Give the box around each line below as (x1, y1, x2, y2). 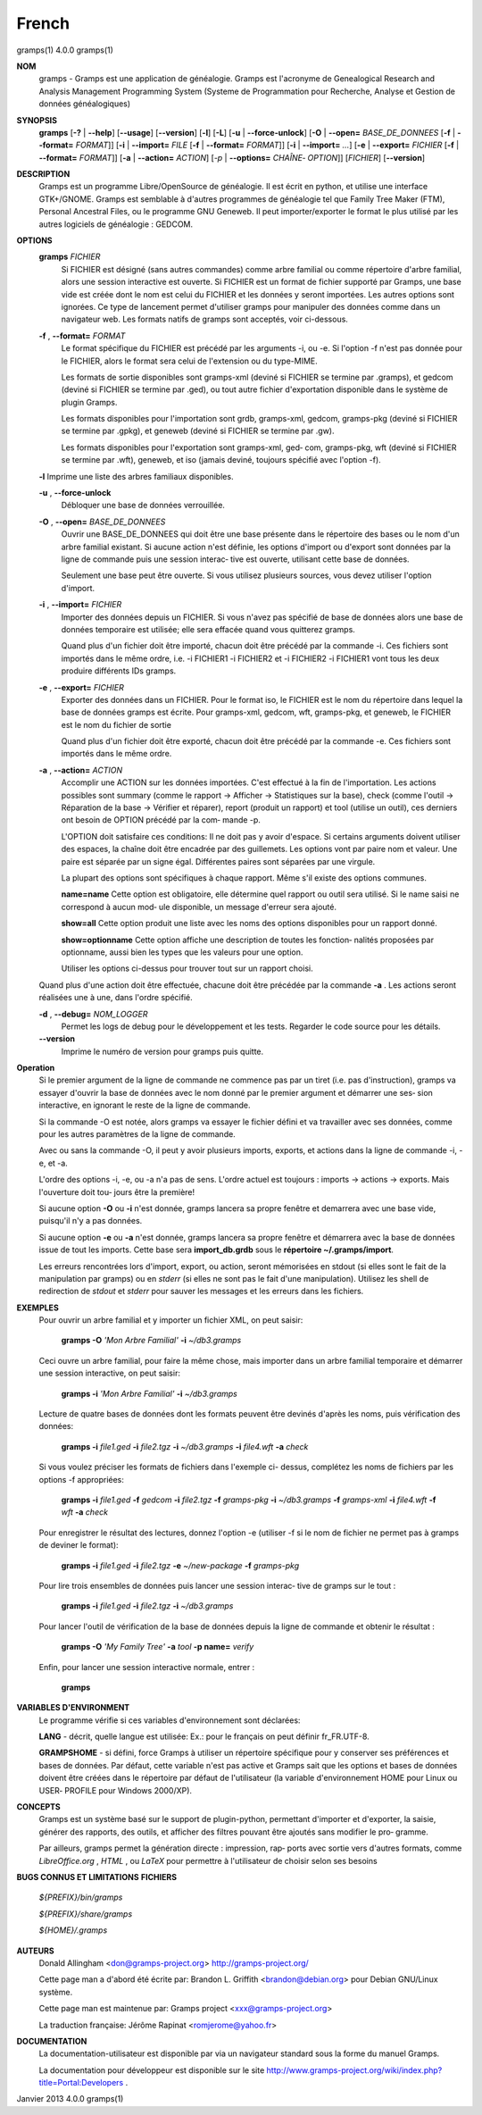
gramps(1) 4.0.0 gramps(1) (16, 45, 113, 55)
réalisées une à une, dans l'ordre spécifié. (38, 992, 193, 1003)
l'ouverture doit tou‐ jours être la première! (38, 1186, 195, 1197)
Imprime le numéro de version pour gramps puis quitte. (61, 1046, 264, 1057)
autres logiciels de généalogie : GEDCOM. (38, 219, 194, 230)
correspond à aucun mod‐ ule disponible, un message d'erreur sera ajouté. (61, 901, 337, 912)
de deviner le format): (38, 1540, 120, 1551)
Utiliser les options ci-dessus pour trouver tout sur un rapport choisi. (61, 963, 313, 974)
